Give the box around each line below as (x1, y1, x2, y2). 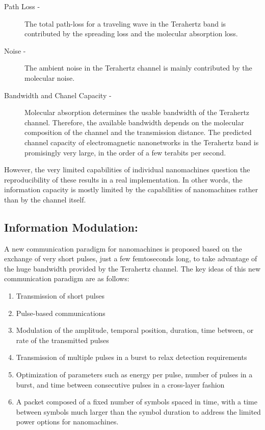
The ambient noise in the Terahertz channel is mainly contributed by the (24, 62, 252, 73)
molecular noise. (24, 72, 75, 83)
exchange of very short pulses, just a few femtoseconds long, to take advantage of (4, 253, 257, 264)
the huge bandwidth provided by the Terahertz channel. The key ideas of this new (4, 263, 261, 274)
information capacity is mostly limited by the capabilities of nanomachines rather (4, 184, 258, 195)
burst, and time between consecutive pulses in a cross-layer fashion (16, 379, 225, 390)
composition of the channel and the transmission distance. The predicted (24, 127, 252, 138)
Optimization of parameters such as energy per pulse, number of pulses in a (16, 369, 253, 380)
